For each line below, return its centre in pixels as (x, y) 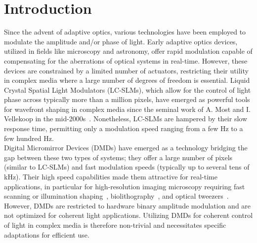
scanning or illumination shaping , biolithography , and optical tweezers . (116, 196)
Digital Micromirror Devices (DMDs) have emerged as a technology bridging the (126, 148)
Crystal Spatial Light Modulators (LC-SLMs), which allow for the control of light (128, 89)
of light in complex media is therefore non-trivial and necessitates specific (115, 225)
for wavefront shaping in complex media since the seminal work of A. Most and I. (127, 109)
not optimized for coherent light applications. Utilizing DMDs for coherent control (128, 215)
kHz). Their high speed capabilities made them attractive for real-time (111, 177)
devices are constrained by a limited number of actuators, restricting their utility (126, 70)
